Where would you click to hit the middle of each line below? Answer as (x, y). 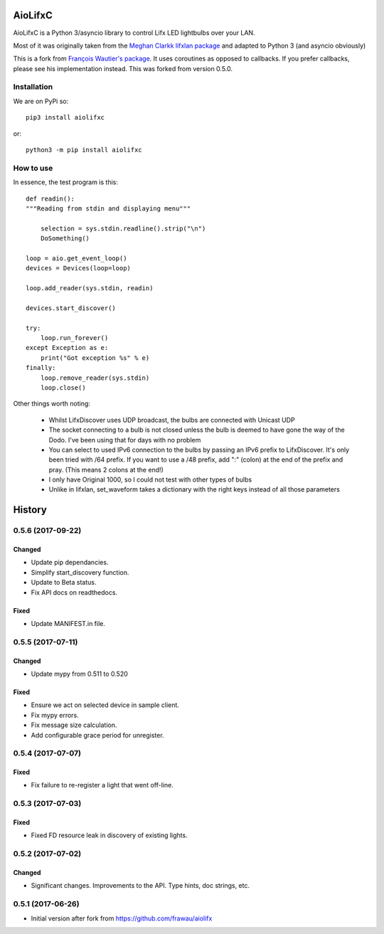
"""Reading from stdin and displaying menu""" (108, 208)
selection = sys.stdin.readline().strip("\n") (123, 228)
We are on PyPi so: (41, 101)
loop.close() (63, 387)
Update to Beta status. (64, 583)
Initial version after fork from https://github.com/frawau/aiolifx (122, 918)
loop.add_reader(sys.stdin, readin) (90, 288)
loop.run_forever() (74, 338)
